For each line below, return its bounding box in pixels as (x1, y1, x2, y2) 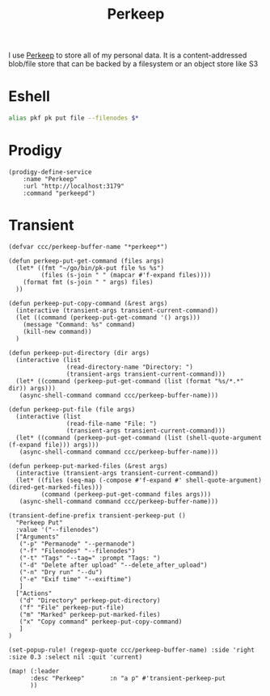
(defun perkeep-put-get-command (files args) (8, 256, 164, 265)
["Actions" (15, 589, 53, 597)
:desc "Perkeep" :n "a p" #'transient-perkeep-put (29, 674, 226, 682)
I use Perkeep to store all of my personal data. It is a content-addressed (8, 50, 247, 61)
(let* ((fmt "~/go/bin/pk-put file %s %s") (15, 264, 164, 272)
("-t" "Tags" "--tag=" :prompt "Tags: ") (19, 554, 161, 562)
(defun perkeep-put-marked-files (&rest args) (8, 462, 168, 470)
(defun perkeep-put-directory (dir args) (8, 348, 150, 356)
